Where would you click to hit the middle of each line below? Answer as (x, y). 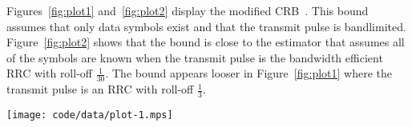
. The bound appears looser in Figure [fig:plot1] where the (249, 73)
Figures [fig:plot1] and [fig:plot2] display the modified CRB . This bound (188, 10)
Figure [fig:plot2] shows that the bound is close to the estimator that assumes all (206, 42)
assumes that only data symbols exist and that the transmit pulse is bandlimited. (206, 26)
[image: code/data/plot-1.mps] (90, 115)
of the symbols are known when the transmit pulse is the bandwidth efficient (195, 57)
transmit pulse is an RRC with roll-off (100, 89)
